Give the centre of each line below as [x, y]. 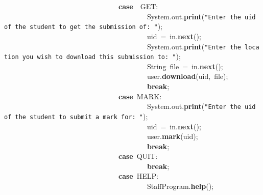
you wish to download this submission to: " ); [101, 56]
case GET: [138, 6]
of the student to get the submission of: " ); [83, 26]
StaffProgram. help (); [180, 186]
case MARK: [140, 96]
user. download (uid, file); [187, 76]
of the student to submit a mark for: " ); [76, 116]
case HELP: [138, 176]
